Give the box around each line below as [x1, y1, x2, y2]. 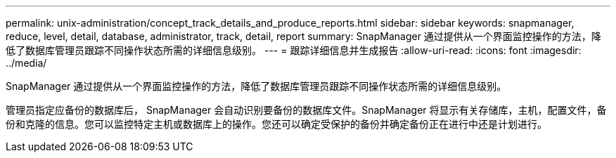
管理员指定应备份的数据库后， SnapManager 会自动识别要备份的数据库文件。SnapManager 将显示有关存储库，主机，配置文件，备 [6, 104, 607, 116]
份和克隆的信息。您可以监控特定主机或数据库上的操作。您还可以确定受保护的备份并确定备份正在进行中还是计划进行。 [6, 118, 547, 130]
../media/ [6, 57, 47, 69]
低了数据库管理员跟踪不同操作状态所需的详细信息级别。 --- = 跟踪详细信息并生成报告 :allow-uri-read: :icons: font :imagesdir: [6, 44, 582, 56]
